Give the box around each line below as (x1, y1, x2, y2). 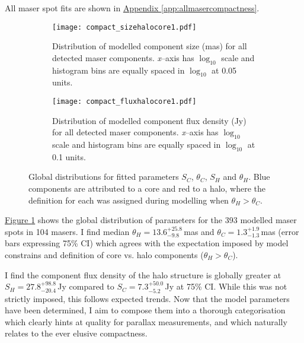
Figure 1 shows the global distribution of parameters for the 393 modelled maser (5, 214, 297, 226)
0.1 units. (52, 150, 86, 163)
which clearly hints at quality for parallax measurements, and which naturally (5, 315, 287, 328)
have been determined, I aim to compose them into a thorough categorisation (5, 304, 286, 316)
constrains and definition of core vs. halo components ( (5, 249, 204, 261)
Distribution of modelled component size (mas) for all (52, 40, 247, 52)
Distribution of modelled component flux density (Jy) (52, 114, 247, 126)
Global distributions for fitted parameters (28, 170, 179, 183)
